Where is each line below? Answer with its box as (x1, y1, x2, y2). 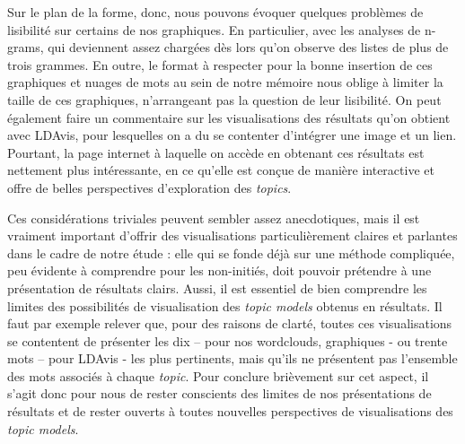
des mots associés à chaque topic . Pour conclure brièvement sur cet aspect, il (7, 366, 429, 385)
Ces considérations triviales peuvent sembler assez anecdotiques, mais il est (7, 208, 420, 227)
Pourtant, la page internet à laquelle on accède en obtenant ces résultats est (7, 143, 425, 161)
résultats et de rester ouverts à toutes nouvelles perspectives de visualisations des (7, 402, 453, 421)
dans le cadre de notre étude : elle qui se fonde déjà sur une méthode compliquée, (7, 243, 455, 262)
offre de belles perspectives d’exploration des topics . (7, 178, 292, 196)
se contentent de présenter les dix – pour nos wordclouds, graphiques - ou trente (7, 331, 448, 350)
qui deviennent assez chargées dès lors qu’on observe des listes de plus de (48, 38, 449, 57)
